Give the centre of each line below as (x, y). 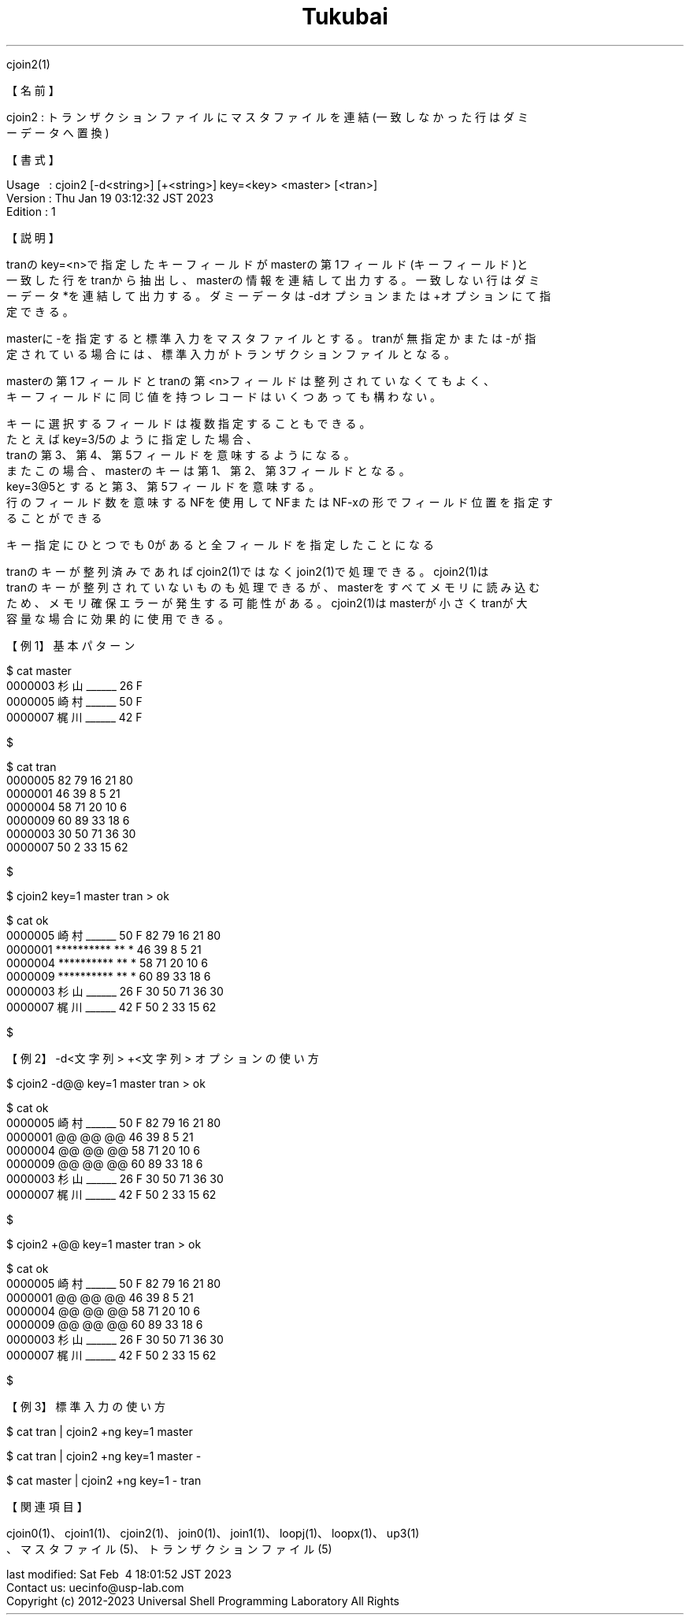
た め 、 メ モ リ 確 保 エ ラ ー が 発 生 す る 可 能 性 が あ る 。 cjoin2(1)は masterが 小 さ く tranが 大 (267, 603)
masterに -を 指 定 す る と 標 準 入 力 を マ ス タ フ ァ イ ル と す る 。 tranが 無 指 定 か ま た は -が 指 (271, 338)
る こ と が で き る (54, 517)
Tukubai (345, 17)
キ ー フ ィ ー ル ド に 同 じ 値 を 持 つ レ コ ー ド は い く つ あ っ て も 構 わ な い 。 (224, 396)
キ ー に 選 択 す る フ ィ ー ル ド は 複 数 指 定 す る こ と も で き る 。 (189, 423)
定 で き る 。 (40, 311)
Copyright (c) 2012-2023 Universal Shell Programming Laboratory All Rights (203, 1601)
